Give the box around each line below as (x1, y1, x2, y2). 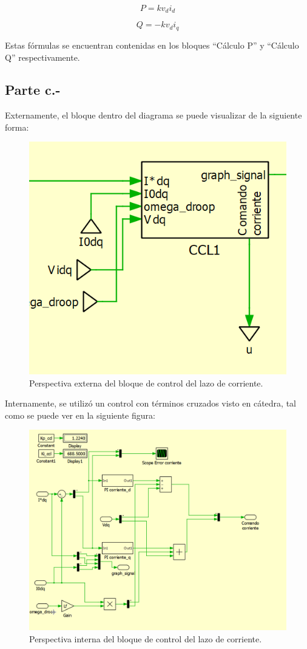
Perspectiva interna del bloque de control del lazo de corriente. (29, 632, 262, 645)
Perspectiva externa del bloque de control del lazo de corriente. (29, 376, 263, 389)
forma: (5, 120, 29, 133)
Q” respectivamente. (5, 50, 80, 63)
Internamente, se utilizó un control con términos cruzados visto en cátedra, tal (5, 397, 296, 410)
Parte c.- (5, 80, 61, 99)
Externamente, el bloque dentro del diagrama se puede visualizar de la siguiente (5, 109, 302, 122)
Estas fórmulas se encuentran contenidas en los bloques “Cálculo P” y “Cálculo (5, 38, 299, 51)
